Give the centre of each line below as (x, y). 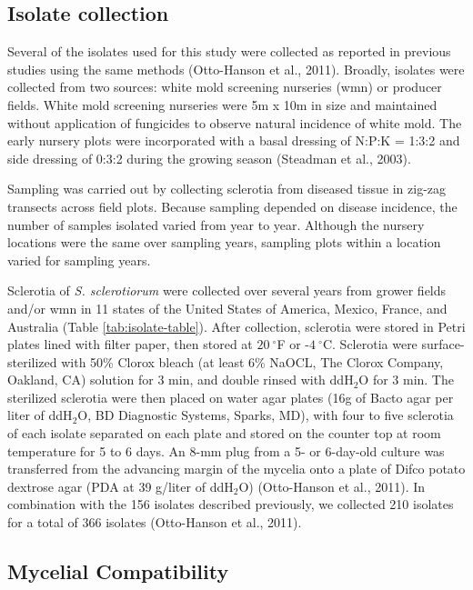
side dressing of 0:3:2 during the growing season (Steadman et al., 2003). (209, 158)
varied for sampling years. (79, 260)
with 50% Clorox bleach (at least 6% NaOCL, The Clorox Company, (252, 361)
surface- (443, 344)
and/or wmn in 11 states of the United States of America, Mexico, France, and (227, 308)
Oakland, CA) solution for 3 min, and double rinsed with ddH (181, 380)
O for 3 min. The (406, 380)
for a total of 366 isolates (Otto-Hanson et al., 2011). (155, 522)
